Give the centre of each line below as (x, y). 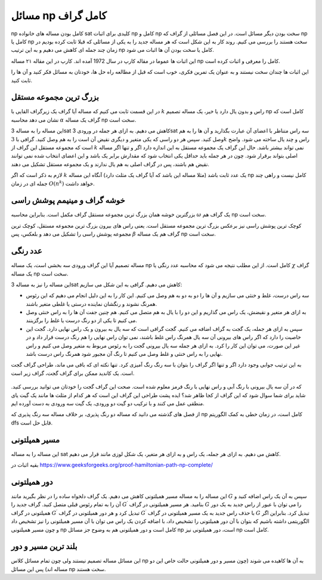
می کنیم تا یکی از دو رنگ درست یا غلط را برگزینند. (81, 320)
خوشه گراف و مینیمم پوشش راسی (68, 201)
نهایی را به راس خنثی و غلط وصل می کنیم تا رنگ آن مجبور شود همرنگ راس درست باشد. (124, 354)
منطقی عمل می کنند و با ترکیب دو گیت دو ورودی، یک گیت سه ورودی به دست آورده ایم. (108, 403)
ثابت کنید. (22, 80)
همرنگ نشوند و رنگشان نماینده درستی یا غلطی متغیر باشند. (92, 303)
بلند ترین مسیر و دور (44, 546)
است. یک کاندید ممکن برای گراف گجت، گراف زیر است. (73, 373)
